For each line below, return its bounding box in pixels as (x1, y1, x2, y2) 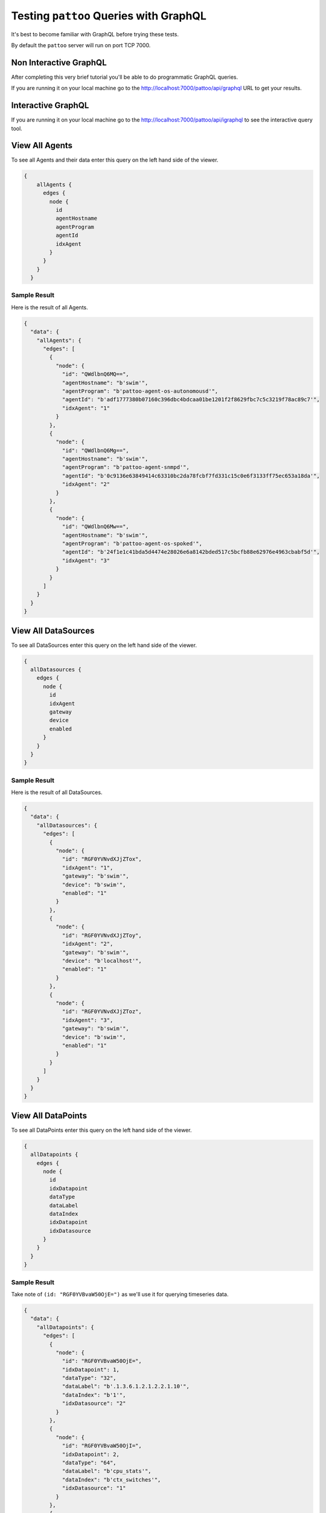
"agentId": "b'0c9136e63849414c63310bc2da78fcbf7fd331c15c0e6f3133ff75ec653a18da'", (62, 472, 320, 479)
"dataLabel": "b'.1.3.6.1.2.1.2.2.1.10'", (62, 1383, 190, 1390)
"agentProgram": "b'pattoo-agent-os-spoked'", (62, 540, 202, 547)
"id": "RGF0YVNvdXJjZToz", (62, 1008, 142, 1015)
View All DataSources (11, 625, 95, 635)
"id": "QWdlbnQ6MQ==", (62, 371, 129, 378)
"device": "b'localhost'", (62, 957, 142, 965)
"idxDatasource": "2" (62, 1400, 126, 1407)
